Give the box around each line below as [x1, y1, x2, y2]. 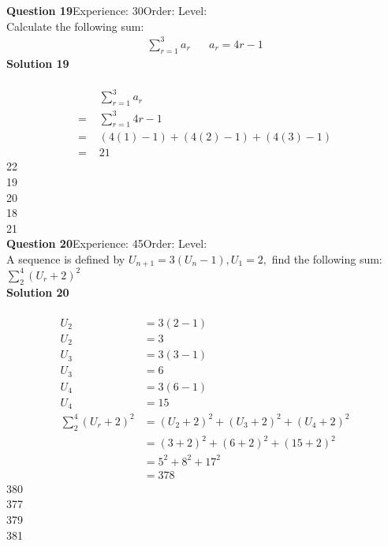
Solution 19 [6, 54, 69, 71]
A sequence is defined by [6, 250, 125, 267]
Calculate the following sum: [6, 17, 144, 34]
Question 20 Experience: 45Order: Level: [6, 235, 207, 252]
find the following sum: [271, 250, 382, 267]
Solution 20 [6, 283, 69, 300]
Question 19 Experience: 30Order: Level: [6, 2, 207, 18]
